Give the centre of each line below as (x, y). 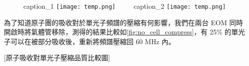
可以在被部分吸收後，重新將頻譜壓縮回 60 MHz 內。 (93, 41)
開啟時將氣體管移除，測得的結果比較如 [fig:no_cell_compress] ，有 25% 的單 (121, 32)
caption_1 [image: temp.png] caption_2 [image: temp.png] (125, 6)
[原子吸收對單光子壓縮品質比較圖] (57, 58)
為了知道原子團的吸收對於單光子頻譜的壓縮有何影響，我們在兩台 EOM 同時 (124, 22)
